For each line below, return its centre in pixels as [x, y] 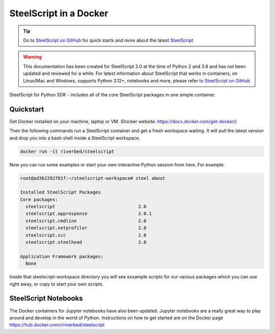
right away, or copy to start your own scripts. [57, 284]
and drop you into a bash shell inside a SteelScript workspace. [75, 138]
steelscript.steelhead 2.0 [86, 242]
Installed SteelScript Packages [61, 192]
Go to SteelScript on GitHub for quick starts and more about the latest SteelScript [108, 40]
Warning [32, 57]
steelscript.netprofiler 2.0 [86, 228]
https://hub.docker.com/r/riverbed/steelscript [57, 325]
